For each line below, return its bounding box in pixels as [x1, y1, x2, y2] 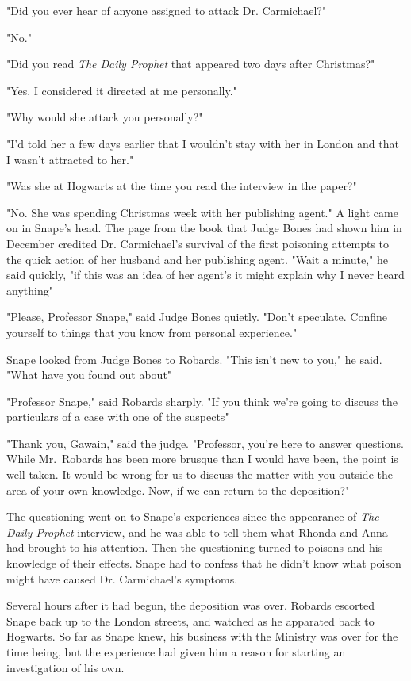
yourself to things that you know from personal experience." [6, 323, 298, 340]
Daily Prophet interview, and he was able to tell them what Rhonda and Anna [6, 523, 388, 540]
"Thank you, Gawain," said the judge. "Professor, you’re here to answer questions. [6, 434, 404, 451]
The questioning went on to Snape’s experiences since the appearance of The [6, 508, 379, 525]
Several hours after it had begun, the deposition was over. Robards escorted [6, 597, 375, 614]
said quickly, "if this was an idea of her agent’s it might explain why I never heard [6, 266, 405, 283]
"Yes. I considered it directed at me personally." [6, 82, 237, 98]
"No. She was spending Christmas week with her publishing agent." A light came [6, 204, 398, 220]
